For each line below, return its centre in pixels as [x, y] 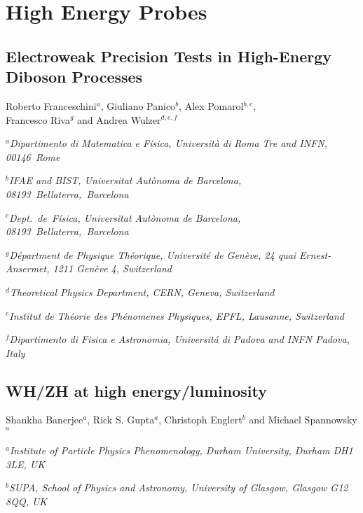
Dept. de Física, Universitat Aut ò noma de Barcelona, [125, 217]
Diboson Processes [74, 77]
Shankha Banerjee [44, 420]
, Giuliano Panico [138, 105]
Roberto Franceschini [51, 105]
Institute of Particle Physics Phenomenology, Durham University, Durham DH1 [181, 450]
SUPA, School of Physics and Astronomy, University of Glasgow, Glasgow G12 [178, 487]
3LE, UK [25, 464]
